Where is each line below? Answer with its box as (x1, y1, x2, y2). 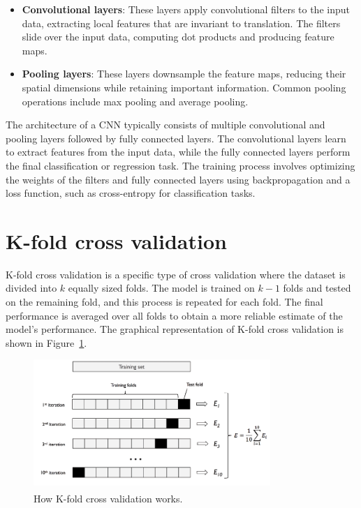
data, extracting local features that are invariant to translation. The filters (22, 15, 341, 30)
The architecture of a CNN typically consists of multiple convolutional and (6, 117, 325, 132)
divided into (6, 281, 57, 295)
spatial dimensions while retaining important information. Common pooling (22, 80, 346, 94)
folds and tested (283, 281, 351, 295)
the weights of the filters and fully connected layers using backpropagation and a (6, 172, 351, 186)
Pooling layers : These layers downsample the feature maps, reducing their (22, 66, 346, 81)
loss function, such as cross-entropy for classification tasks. (6, 186, 256, 200)
